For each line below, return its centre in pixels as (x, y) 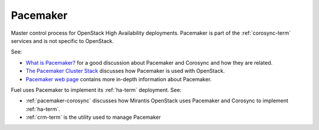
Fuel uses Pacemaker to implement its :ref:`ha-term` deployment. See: (96, 90)
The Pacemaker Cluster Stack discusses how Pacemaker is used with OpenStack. (125, 71)
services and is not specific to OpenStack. (63, 41)
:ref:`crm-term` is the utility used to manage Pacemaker (93, 117)
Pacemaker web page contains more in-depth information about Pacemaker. (119, 79)
